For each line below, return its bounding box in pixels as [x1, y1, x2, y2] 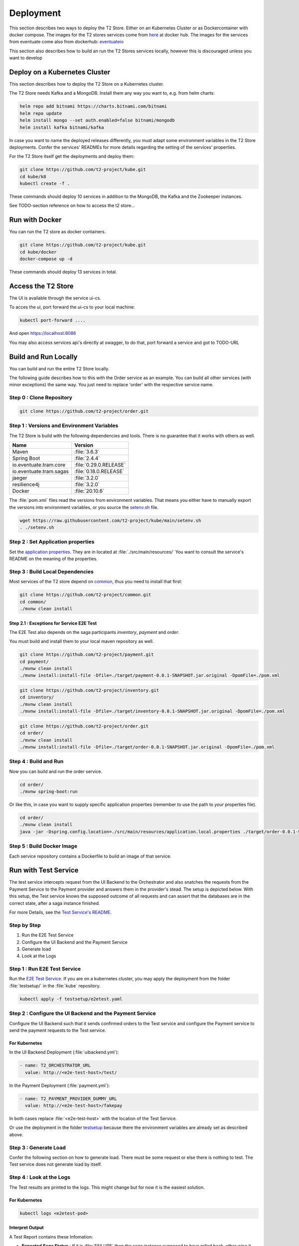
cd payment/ [19, 658, 49, 664]
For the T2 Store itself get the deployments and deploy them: [9, 154, 135, 159]
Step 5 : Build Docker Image [9, 843, 77, 850]
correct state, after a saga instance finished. [9, 900, 100, 906]
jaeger [12, 474, 27, 481]
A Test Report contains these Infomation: [9, 1234, 93, 1240]
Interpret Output [9, 1225, 44, 1231]
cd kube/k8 [19, 173, 46, 179]
